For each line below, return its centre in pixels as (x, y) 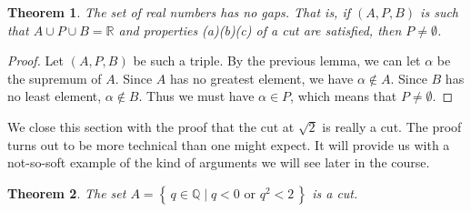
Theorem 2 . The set (67, 192)
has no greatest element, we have (262, 78)
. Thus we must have (196, 96)
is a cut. (335, 192)
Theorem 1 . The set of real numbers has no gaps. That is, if (179, 12)
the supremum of (55, 78)
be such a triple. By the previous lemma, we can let (277, 61)
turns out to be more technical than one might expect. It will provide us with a (229, 144)
